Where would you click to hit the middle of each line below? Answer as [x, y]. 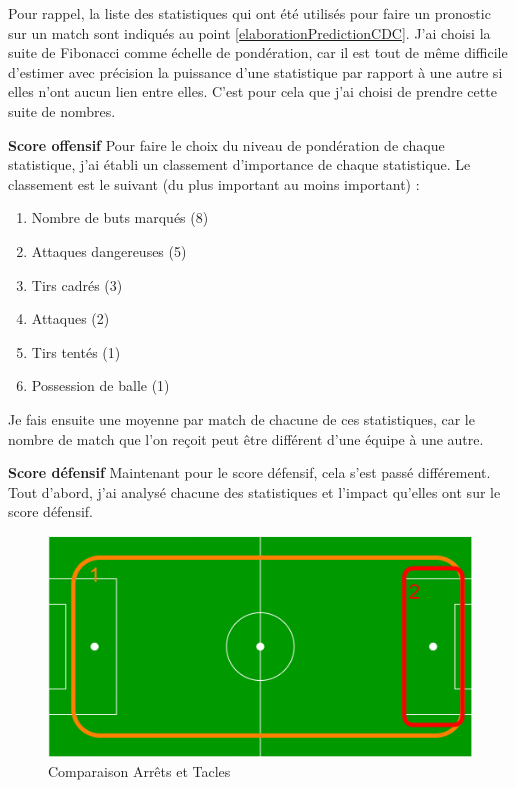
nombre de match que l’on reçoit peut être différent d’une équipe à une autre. [246, 438]
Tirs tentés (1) [76, 351]
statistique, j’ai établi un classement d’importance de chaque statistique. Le [239, 164]
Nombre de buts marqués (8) [120, 217]
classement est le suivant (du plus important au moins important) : [214, 183]
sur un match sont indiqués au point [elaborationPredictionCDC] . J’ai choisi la [249, 32]
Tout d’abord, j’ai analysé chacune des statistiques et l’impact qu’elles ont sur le [254, 491]
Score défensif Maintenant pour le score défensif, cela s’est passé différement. [249, 472]
